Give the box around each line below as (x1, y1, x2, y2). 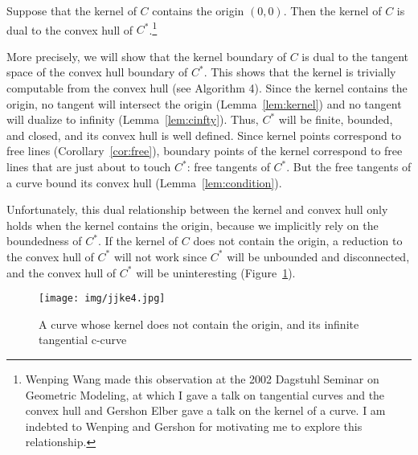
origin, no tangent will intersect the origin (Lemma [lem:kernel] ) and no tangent (6, 95, 402, 112)
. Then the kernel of (283, 2, 382, 18)
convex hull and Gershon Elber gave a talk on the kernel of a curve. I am (25, 402, 386, 419)
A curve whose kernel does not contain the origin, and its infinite (39, 315, 359, 332)
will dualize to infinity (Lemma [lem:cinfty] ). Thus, (6, 111, 259, 128)
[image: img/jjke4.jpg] (39, 293, 166, 305)
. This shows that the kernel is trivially (203, 64, 396, 80)
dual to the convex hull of (6, 21, 133, 38)
